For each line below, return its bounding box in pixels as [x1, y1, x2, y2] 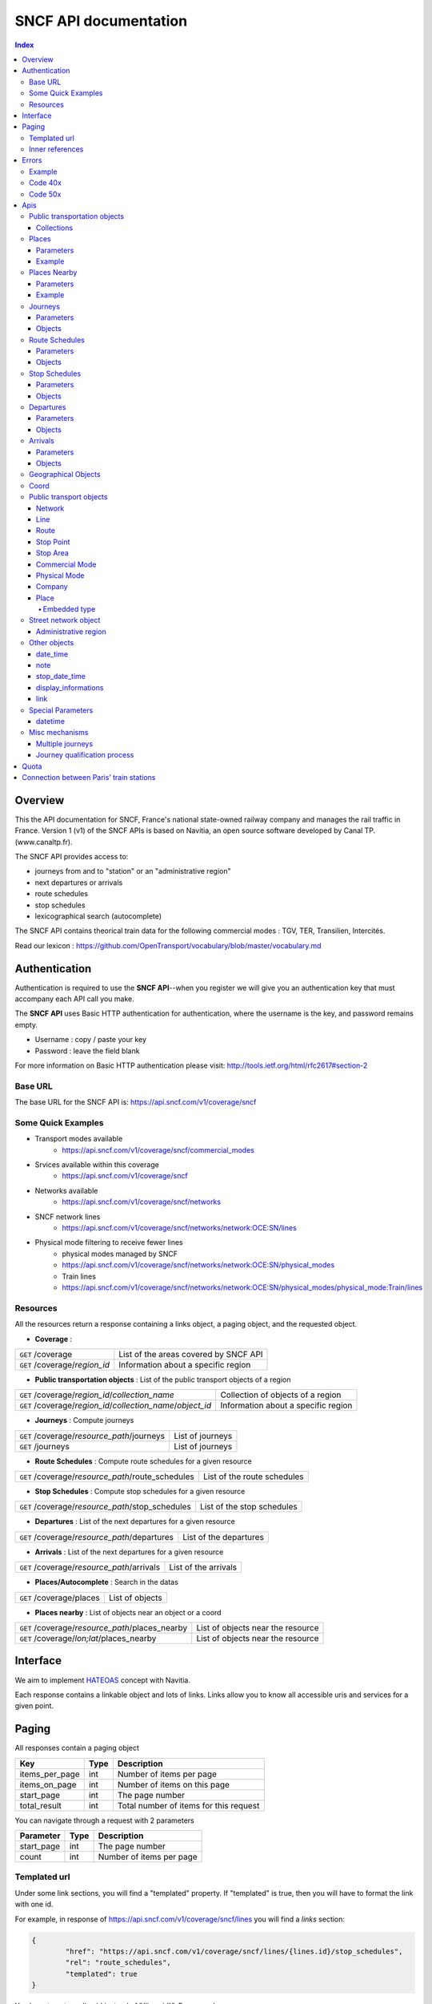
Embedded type [42, 604, 96, 614]
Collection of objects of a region [220, 1389, 342, 1400]
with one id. [14, 1900, 54, 1909]
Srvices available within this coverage [34, 1160, 159, 1170]
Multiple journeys [36, 738, 94, 749]
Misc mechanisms [29, 728, 89, 737]
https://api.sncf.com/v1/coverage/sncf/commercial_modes [62, 1145, 255, 1154]
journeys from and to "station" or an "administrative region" [34, 867, 231, 876]
